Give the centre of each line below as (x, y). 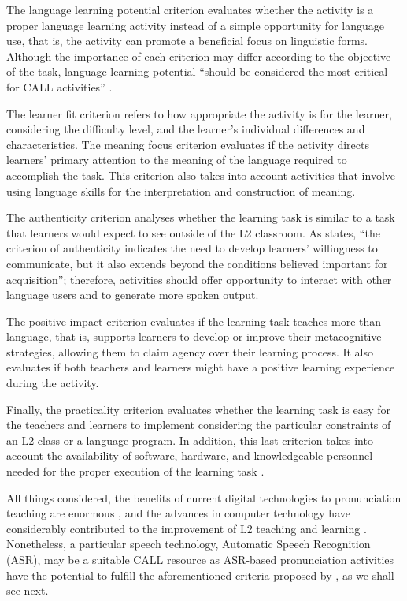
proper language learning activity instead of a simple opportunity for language (195, 25)
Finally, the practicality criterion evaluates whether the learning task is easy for (199, 409)
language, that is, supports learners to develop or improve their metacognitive (194, 336)
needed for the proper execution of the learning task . (135, 471)
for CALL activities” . (59, 86)
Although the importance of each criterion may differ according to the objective (199, 56)
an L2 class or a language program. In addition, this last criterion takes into (190, 440)
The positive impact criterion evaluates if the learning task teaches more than (194, 321)
